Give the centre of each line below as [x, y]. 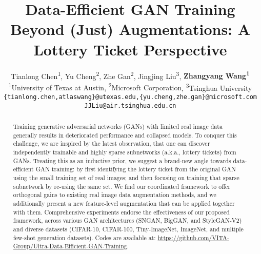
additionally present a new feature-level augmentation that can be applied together [124, 203]
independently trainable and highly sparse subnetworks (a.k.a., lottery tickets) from [125, 152]
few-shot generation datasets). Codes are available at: [84, 237]
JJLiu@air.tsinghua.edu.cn [130, 105]
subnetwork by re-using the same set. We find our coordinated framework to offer [122, 186]
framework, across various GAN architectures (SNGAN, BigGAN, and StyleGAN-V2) [127, 220]
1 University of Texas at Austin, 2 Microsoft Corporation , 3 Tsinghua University [130, 87]
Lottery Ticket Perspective [130, 49]
